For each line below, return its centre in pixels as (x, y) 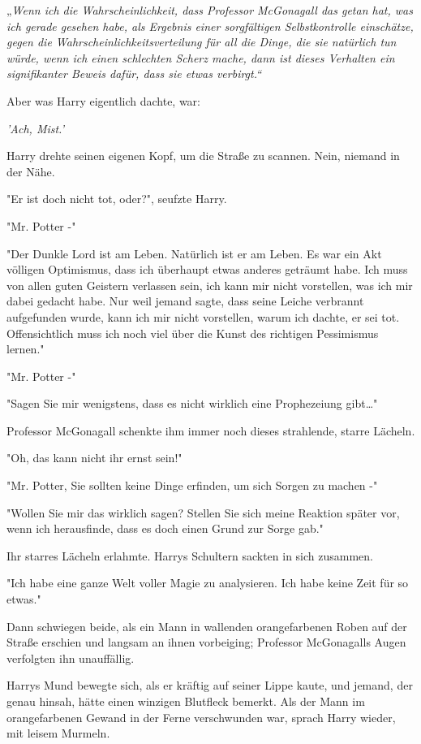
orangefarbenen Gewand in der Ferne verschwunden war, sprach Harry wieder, (201, 717)
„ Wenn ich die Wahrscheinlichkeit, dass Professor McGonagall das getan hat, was (210, 10)
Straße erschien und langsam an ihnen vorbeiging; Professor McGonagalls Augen (206, 642)
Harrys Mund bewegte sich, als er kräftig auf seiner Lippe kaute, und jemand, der (210, 685)
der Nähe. (31, 171)
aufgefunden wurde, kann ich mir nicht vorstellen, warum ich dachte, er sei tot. (203, 316)
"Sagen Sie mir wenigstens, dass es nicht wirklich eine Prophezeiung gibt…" (192, 403)
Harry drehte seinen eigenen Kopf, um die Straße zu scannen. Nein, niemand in (203, 156)
